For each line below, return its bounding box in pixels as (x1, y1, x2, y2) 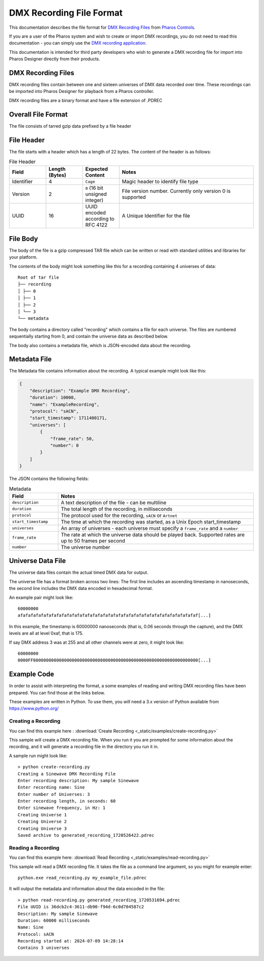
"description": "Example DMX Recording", (29, 388, 131, 393)
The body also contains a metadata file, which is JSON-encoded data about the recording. (9, 342, 192, 348)
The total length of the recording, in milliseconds (61, 505, 173, 512)
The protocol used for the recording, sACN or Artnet (61, 512, 178, 519)
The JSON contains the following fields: (9, 476, 89, 481)
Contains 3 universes (18, 945, 69, 951)
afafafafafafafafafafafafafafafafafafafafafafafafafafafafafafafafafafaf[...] (18, 612, 211, 618)
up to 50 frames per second (61, 537, 126, 544)
